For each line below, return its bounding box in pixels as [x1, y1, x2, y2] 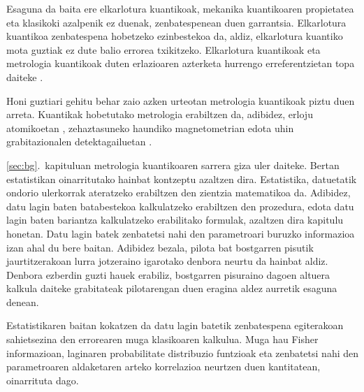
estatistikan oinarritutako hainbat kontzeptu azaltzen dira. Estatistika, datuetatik [6, 171, 357, 186]
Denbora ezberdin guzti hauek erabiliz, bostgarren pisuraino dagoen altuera [6, 267, 330, 282]
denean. [6, 294, 39, 309]
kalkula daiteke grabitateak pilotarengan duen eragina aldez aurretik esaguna [6, 281, 337, 296]
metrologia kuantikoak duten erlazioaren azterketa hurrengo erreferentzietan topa [6, 56, 355, 71]
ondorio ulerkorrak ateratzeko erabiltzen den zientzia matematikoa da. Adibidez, [6, 185, 351, 200]
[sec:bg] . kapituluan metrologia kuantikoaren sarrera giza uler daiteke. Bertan [6, 157, 340, 172]
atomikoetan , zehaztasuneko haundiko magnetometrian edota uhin [6, 120, 294, 135]
